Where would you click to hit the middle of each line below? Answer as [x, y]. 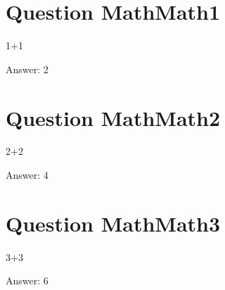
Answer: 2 [27, 69]
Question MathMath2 [113, 117]
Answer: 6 [27, 280]
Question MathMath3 [113, 223]
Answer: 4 [27, 175]
